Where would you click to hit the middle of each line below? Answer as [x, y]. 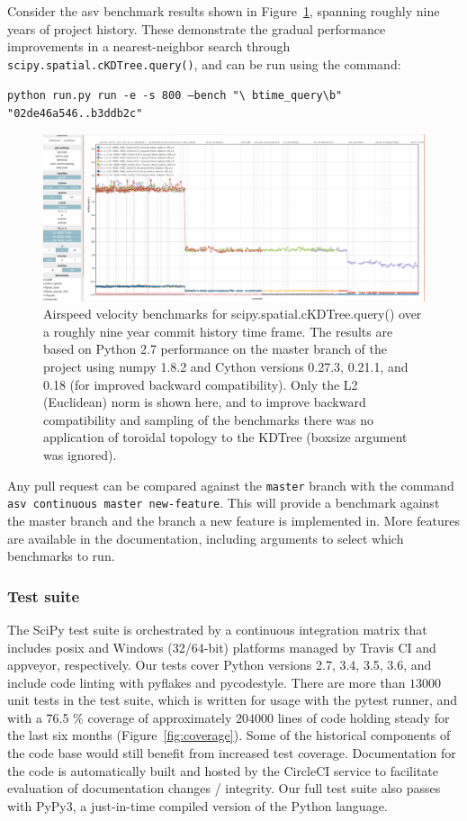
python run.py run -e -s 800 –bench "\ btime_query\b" [175, 96]
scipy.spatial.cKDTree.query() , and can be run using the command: [204, 63]
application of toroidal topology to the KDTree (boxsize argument [225, 437]
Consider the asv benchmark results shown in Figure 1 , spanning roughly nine [224, 11]
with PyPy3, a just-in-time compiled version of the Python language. [198, 805]
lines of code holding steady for [364, 717]
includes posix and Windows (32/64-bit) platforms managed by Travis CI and [222, 647]
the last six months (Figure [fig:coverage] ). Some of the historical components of [229, 735]
